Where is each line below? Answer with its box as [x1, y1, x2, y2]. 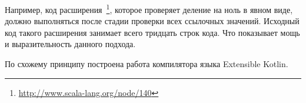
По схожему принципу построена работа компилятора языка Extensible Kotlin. [5, 58, 288, 70]
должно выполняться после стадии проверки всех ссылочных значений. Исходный [5, 15, 300, 27]
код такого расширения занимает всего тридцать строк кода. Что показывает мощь [5, 26, 300, 38]
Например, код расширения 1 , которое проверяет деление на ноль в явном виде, [5, 2, 293, 15]
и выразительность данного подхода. [5, 38, 136, 50]
